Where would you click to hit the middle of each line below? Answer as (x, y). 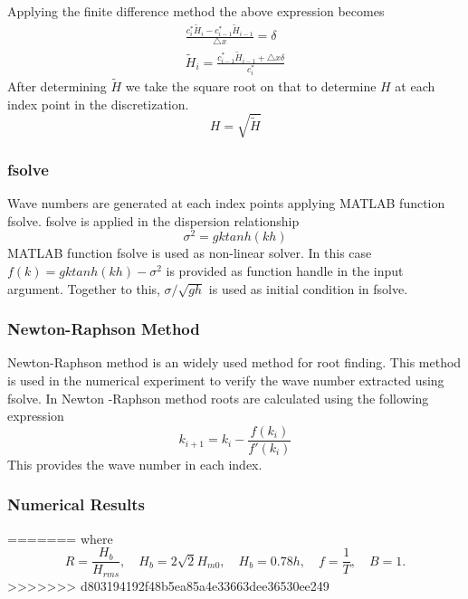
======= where (60, 538)
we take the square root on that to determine (251, 86)
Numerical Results (76, 504)
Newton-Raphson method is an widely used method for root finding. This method (234, 362)
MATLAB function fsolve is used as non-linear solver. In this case (190, 253)
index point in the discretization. (98, 104)
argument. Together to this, (84, 288)
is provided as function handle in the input (285, 270)
